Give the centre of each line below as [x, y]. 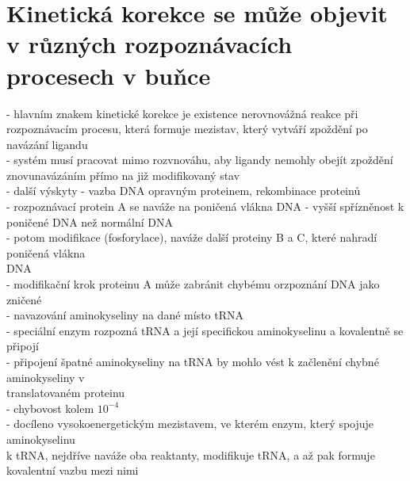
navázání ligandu [47, 144]
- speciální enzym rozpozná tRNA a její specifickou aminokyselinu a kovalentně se [205, 330]
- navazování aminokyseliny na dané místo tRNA [125, 315]
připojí [23, 346]
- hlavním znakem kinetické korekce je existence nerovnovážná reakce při [182, 113]
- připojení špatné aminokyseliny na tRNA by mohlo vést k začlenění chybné [193, 361]
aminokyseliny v [46, 377]
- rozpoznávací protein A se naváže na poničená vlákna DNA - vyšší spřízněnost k [205, 206]
